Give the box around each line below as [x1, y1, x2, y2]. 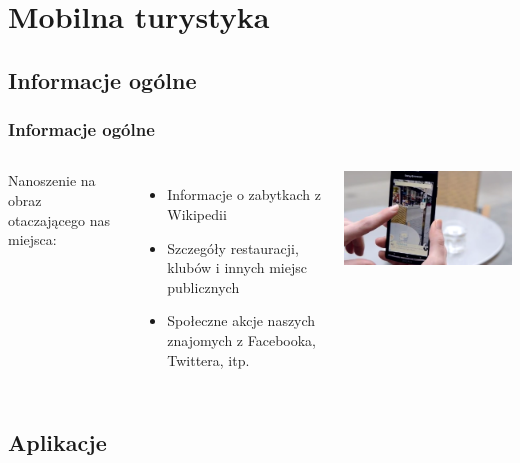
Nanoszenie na [8, 170, 96, 191]
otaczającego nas [8, 209, 110, 230]
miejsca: [8, 229, 57, 250]
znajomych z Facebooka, [167, 329, 316, 350]
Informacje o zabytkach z [167, 184, 321, 205]
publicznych [167, 276, 240, 297]
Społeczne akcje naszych [167, 310, 316, 331]
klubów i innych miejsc [167, 257, 307, 278]
